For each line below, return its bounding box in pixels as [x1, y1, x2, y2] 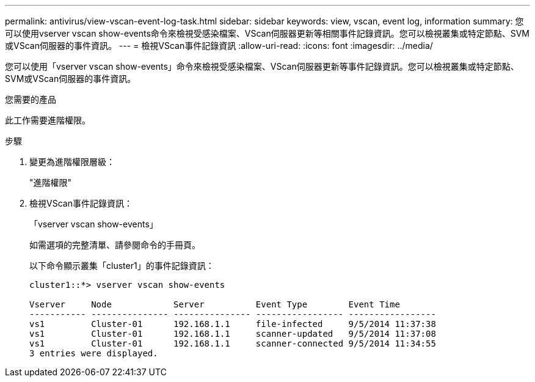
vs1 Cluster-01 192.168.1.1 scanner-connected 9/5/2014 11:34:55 [29, 339, 436, 348]
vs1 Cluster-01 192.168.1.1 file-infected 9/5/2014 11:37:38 [29, 319, 436, 329]
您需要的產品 [5, 94, 56, 105]
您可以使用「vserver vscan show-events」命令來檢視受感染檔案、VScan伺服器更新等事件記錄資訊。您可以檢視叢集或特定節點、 [5, 61, 519, 72]
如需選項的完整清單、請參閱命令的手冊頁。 [29, 240, 200, 250]
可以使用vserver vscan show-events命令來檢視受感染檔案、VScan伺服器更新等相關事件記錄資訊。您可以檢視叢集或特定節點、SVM [5, 28, 530, 39]
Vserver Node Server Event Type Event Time [29, 299, 400, 309]
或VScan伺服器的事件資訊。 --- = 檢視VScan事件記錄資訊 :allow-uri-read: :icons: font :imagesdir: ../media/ [5, 40, 433, 51]
